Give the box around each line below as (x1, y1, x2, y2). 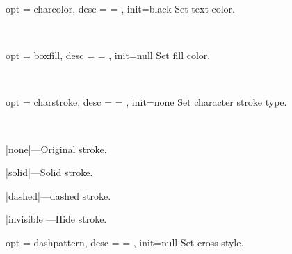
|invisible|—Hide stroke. (6, 212, 107, 226)
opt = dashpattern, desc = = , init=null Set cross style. (6, 235, 244, 249)
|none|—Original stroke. (6, 141, 107, 156)
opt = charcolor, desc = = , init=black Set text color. (6, 1, 235, 15)
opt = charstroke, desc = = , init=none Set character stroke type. (6, 95, 287, 109)
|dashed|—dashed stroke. (6, 188, 111, 203)
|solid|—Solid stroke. (6, 165, 93, 180)
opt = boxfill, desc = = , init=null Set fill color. (6, 48, 211, 63)
